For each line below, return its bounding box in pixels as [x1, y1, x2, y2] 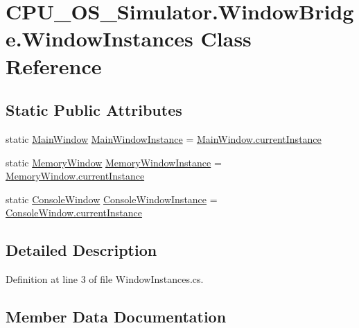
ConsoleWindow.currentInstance [6, 205, 143, 220]
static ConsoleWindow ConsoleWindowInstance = [6, 191, 218, 206]
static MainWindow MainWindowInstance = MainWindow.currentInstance [6, 131, 322, 146]
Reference [6, 51, 102, 80]
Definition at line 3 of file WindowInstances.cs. [6, 272, 204, 286]
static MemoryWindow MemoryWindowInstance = [6, 155, 222, 169]
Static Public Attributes [6, 99, 182, 121]
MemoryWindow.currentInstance [6, 169, 145, 183]
